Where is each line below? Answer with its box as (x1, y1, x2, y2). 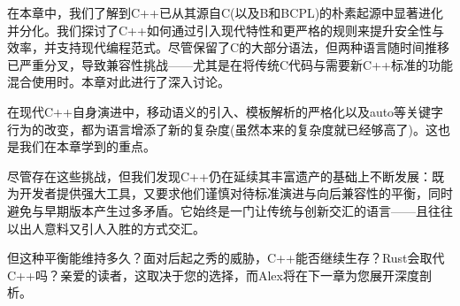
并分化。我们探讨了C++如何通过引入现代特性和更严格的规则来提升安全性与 (7, 20, 444, 39)
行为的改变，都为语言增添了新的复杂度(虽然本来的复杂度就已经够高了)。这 (7, 119, 438, 138)
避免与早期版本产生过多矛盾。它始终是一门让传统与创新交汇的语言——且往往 (7, 201, 453, 219)
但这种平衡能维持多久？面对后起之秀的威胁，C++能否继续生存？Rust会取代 (7, 249, 445, 267)
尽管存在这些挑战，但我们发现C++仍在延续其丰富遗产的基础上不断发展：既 (7, 166, 444, 185)
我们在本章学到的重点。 (19, 137, 156, 156)
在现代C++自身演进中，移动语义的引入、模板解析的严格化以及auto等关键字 (7, 102, 444, 120)
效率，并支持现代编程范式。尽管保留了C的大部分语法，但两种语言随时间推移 (7, 38, 450, 57)
